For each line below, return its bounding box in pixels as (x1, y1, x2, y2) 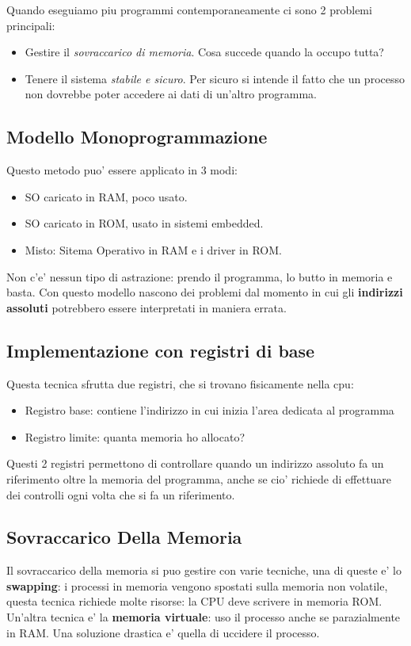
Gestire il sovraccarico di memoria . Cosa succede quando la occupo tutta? (25, 44, 384, 60)
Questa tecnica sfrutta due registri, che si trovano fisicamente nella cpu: (6, 375, 354, 392)
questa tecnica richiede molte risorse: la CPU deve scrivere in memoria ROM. (6, 593, 382, 610)
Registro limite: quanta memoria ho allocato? (25, 428, 245, 445)
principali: (6, 17, 55, 33)
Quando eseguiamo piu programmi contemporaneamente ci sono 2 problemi (6, 2, 372, 17)
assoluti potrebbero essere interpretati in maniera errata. (6, 299, 287, 315)
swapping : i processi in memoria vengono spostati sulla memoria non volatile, (6, 577, 388, 594)
